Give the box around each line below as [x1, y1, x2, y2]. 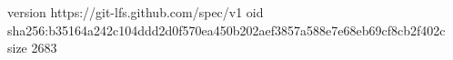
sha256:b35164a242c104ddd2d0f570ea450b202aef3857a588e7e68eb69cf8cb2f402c [7, 20, 446, 39]
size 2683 [7, 38, 57, 57]
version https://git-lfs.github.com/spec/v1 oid [7, 3, 264, 21]
